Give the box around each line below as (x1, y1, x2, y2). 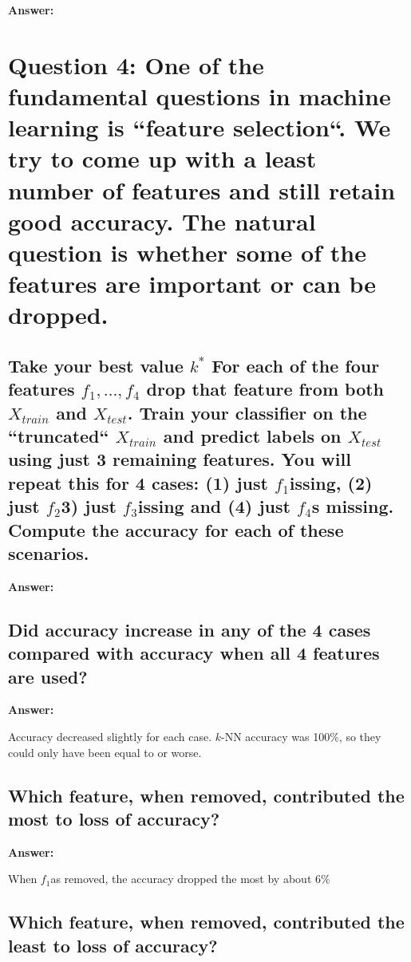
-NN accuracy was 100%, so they (220, 727, 381, 744)
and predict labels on (163, 424, 342, 448)
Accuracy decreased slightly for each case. (8, 727, 212, 744)
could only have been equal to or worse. (8, 743, 202, 760)
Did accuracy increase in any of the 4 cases (8, 617, 371, 641)
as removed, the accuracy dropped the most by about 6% (50, 870, 330, 887)
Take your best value (8, 353, 184, 377)
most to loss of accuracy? (8, 806, 220, 830)
